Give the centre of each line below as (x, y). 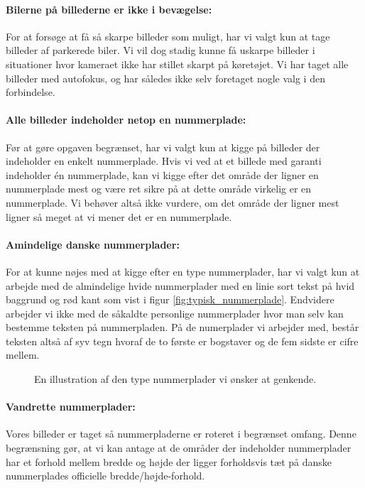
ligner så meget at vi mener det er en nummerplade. (119, 216)
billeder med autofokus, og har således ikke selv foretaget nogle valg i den (165, 78)
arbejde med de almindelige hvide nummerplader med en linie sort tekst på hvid (180, 285)
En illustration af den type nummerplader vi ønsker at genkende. (175, 379)
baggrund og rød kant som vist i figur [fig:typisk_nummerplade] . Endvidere (170, 299)
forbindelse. (31, 92)
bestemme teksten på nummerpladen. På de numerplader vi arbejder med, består (182, 327)
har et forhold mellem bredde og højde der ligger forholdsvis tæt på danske (169, 461)
